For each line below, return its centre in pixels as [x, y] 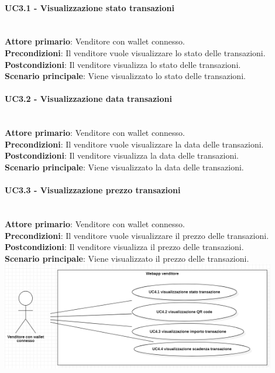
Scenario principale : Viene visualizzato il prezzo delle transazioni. [127, 258]
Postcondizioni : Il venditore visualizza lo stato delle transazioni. [123, 64]
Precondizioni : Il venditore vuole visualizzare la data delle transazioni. [134, 144]
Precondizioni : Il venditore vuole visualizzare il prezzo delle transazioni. [137, 235]
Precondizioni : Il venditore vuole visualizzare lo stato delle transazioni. [135, 52]
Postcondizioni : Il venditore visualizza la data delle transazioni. [122, 155]
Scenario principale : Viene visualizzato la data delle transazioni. [124, 167]
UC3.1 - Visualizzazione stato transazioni [90, 7]
